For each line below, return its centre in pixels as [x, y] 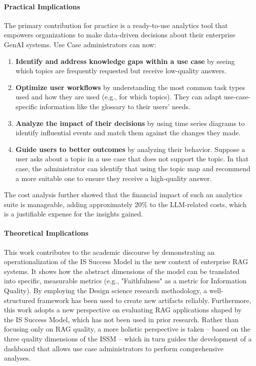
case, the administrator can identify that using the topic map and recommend [133, 168]
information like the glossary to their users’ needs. [115, 106]
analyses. [17, 358]
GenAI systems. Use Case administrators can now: [80, 44]
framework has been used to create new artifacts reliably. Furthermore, [144, 300]
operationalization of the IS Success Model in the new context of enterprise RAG [126, 261]
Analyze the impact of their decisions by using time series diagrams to [130, 123]
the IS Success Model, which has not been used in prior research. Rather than [121, 319]
